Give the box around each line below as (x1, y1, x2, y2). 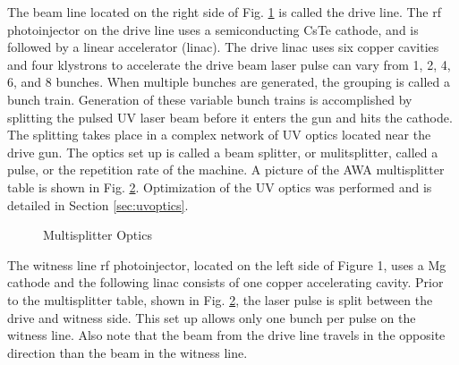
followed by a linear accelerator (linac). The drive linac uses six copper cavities (7, 38, 439, 56)
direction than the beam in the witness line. (7, 343, 248, 361)
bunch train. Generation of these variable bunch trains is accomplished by (7, 89, 412, 108)
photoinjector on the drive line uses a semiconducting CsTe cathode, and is (7, 20, 419, 38)
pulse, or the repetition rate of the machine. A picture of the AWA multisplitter (7, 160, 445, 179)
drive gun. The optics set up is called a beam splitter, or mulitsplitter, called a (7, 142, 438, 161)
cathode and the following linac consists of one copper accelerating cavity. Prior (7, 273, 444, 292)
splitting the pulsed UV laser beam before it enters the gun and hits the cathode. (7, 107, 453, 126)
